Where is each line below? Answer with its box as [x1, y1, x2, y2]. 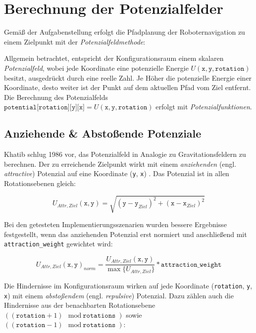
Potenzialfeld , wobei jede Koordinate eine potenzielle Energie [4, 62, 189, 73]
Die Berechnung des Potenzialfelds [4, 92, 108, 102]
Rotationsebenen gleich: [4, 178, 76, 188]
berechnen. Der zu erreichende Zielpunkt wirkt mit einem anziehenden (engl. [4, 158, 237, 169]
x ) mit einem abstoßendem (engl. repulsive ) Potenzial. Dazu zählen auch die [4, 290, 234, 300]
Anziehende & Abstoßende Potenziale [4, 126, 202, 141]
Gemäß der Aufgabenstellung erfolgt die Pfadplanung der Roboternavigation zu [4, 27, 245, 37]
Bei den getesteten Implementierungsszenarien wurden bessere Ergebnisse [4, 219, 227, 230]
